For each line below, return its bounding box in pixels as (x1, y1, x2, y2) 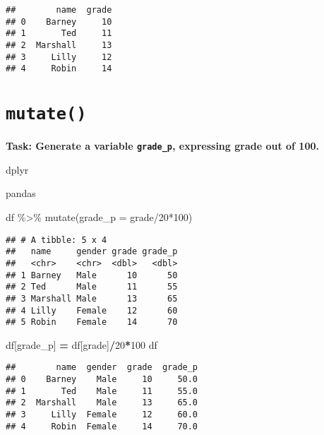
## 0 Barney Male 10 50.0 (6, 374, 198, 385)
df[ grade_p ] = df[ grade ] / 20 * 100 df (6, 337, 157, 352)
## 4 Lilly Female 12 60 (6, 305, 178, 316)
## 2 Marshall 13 (6, 40, 112, 50)
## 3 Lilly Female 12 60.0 (6, 410, 198, 420)
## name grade (6, 5, 112, 15)
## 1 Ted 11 (6, 28, 112, 39)
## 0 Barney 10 (6, 16, 112, 27)
